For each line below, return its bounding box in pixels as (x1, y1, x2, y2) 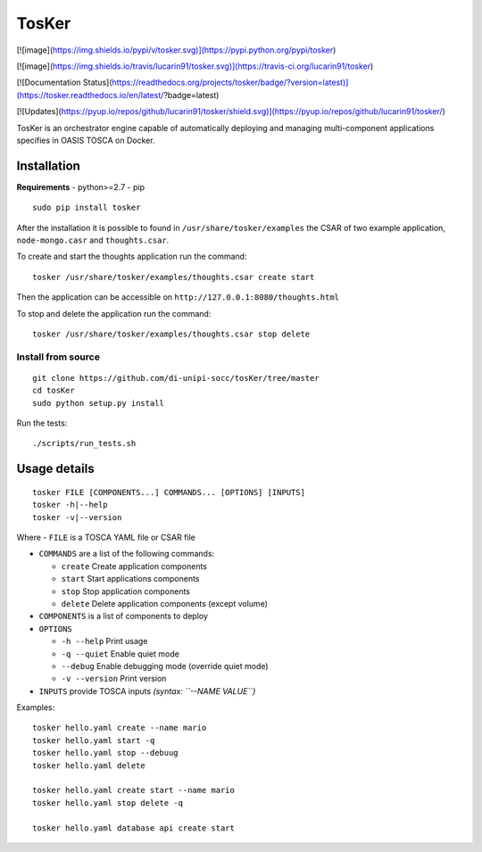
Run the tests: (16, 418, 68, 428)
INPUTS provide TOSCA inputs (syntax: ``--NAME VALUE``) (38, 685, 256, 696)
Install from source (16, 351, 100, 363)
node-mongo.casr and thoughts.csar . (16, 235, 170, 245)
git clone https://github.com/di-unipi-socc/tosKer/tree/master (32, 373, 320, 383)
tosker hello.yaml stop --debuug (32, 748, 179, 758)
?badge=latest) (163, 89, 220, 100)
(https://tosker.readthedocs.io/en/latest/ (16, 89, 164, 100)
